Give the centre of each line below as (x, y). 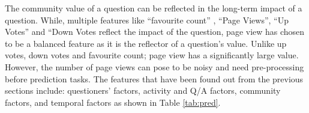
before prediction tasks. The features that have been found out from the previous (154, 78)
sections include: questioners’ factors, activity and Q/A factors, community (143, 90)
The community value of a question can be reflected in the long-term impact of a (154, 8)
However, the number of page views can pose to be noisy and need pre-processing (154, 66)
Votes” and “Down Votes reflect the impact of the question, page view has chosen (155, 32)
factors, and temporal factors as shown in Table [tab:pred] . (113, 102)
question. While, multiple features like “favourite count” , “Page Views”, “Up (147, 20)
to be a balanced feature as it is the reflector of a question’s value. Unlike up (146, 43)
